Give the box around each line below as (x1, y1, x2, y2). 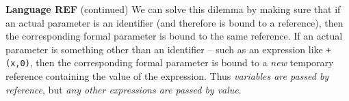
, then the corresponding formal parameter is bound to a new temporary (29, 55, 334, 70)
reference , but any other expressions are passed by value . (5, 82, 242, 96)
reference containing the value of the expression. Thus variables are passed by (5, 69, 329, 83)
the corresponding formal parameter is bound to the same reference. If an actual (5, 29, 343, 43)
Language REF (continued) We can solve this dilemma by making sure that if (5, 2, 341, 16)
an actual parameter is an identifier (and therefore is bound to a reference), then (5, 15, 344, 29)
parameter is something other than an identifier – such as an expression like (5, 42, 323, 56)
